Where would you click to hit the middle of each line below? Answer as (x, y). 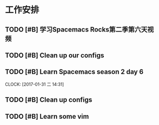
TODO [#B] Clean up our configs (55, 55)
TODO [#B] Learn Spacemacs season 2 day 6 (74, 72)
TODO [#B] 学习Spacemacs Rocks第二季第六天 (76, 29)
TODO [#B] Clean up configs (49, 100)
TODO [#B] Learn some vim (47, 116)
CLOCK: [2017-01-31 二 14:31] (34, 84)
